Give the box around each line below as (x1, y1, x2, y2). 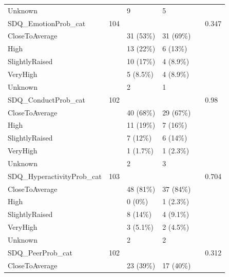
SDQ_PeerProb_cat (8, 247, 72, 258)
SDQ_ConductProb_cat (8, 94, 85, 105)
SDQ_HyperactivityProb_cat (8, 170, 102, 181)
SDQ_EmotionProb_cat (8, 17, 86, 28)
